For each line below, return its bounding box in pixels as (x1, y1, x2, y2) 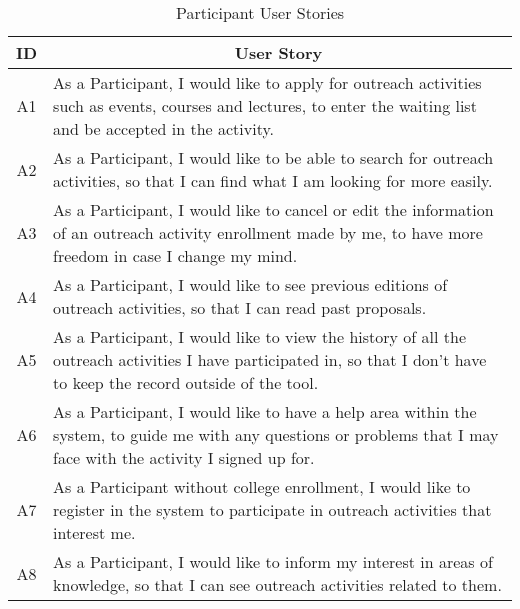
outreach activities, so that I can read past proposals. (53, 296, 427, 319)
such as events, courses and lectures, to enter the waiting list (53, 94, 477, 117)
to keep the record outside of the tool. (53, 371, 319, 394)
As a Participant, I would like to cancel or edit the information (53, 198, 494, 221)
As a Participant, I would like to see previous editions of (53, 273, 448, 296)
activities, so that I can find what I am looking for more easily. (53, 169, 493, 192)
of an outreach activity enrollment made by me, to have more (53, 221, 483, 244)
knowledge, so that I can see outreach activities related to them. (53, 573, 502, 596)
